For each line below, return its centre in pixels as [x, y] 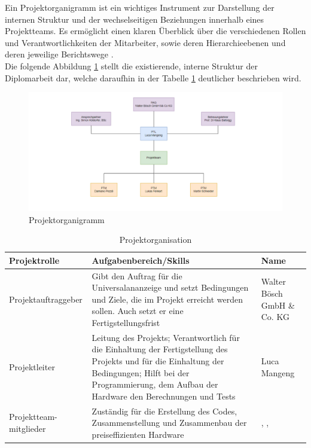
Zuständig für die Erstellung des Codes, [164, 411]
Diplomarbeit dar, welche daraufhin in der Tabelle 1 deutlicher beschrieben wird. [153, 77]
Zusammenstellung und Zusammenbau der [169, 423]
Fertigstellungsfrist [126, 322]
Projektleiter [32, 366]
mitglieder [28, 428]
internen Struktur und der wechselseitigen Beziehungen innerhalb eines [135, 19]
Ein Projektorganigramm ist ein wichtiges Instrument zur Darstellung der [140, 7]
